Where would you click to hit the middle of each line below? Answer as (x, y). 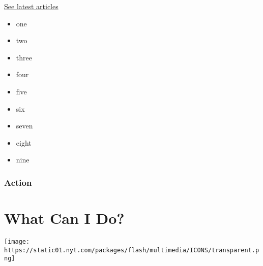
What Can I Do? (64, 218)
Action (18, 182)
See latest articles (31, 6)
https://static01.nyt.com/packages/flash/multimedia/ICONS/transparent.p (132, 250)
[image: (17, 241)
